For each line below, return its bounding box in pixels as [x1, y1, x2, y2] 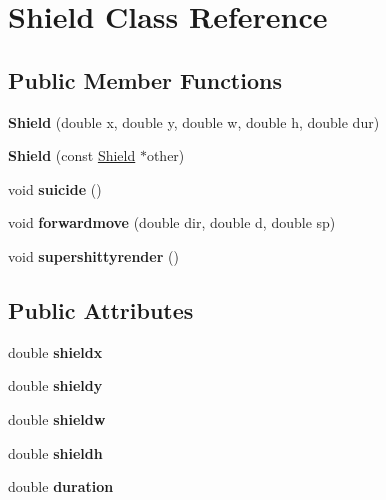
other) [146, 145, 185, 166]
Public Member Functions [8, 64, 282, 95]
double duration [8, 476, 114, 497]
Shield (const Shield [8, 145, 136, 166]
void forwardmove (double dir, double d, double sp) [8, 212, 336, 233]
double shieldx [8, 341, 103, 362]
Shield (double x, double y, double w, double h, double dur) [8, 111, 380, 132]
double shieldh [8, 442, 103, 463]
